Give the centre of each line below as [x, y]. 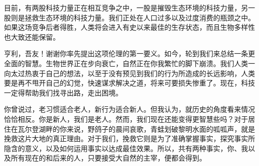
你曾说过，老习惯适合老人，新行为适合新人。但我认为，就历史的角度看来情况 [129, 109]
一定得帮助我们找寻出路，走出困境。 [63, 92]
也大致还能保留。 [32, 37]
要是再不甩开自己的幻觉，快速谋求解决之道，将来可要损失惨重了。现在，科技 [129, 83]
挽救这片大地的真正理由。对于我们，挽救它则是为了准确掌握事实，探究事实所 [129, 138]
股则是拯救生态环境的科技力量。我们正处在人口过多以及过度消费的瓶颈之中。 [129, 17]
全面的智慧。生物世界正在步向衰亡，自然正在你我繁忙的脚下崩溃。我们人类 [126, 63]
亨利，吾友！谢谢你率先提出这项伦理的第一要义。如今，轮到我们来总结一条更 [129, 53]
